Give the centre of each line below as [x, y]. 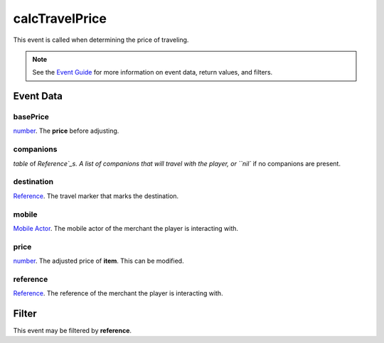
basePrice [31, 117]
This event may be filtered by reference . [72, 331]
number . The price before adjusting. [66, 131]
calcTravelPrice [60, 18]
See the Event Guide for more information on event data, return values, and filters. [153, 72]
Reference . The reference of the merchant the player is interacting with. [118, 293]
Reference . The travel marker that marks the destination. [96, 196]
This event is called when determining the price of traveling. [101, 40]
